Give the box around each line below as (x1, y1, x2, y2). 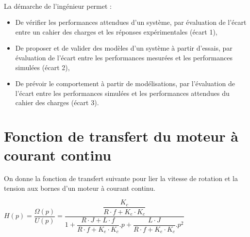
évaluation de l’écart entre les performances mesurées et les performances (15, 52, 233, 62)
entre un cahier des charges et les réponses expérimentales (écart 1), (15, 26, 217, 36)
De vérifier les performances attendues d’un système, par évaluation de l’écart (15, 17, 247, 27)
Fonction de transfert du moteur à (4, 126, 238, 146)
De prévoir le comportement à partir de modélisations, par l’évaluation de (15, 78, 235, 89)
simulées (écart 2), (15, 62, 70, 72)
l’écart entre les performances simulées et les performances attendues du (15, 88, 230, 98)
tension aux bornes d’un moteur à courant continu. (4, 182, 155, 193)
